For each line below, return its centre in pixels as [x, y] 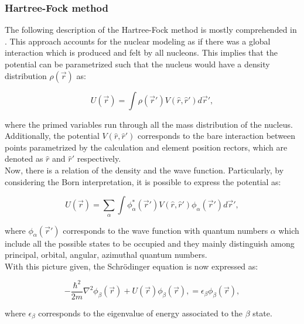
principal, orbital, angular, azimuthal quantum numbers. [106, 255]
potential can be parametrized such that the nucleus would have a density [137, 64]
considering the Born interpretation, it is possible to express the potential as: [143, 181]
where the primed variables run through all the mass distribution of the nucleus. [149, 124]
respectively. [99, 158]
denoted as [24, 158]
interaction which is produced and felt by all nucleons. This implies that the [141, 52]
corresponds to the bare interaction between [217, 136]
